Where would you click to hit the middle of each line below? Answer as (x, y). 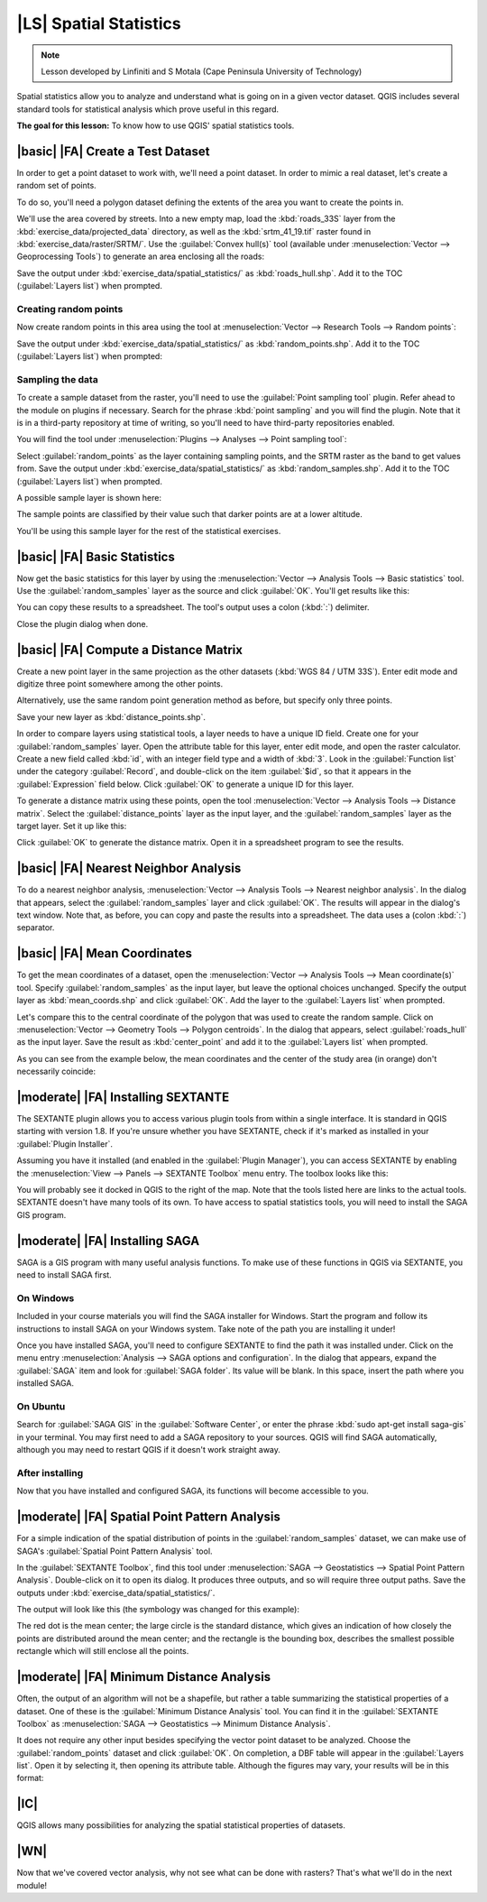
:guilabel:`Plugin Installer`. (64, 1144)
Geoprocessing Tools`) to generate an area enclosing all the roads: (141, 256)
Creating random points (70, 309)
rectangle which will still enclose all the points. (103, 1651)
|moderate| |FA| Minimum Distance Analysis (144, 1677)
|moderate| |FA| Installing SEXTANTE (123, 1097)
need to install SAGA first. (64, 1275)
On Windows (46, 1297)
